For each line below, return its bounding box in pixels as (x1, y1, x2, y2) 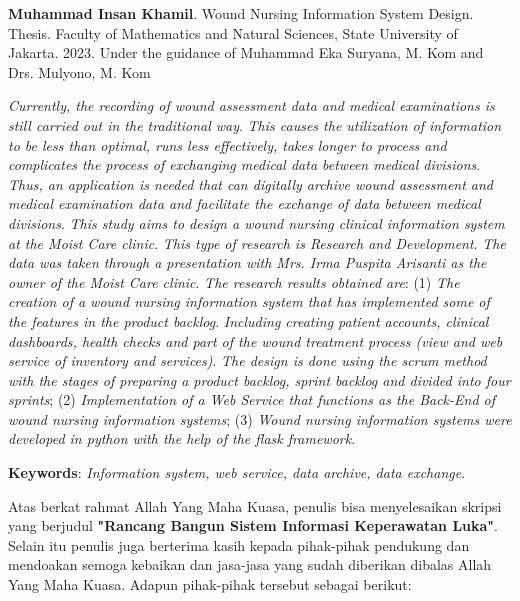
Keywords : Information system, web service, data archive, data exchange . (8, 462, 466, 483)
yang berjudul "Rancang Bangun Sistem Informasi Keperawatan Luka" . (8, 515, 498, 536)
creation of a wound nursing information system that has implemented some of (8, 291, 490, 312)
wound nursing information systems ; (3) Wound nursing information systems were (8, 408, 512, 429)
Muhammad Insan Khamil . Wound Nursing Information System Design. (8, 3, 474, 23)
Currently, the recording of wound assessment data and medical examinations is (8, 95, 495, 116)
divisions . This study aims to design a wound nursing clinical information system (8, 212, 505, 233)
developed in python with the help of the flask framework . (8, 428, 356, 449)
